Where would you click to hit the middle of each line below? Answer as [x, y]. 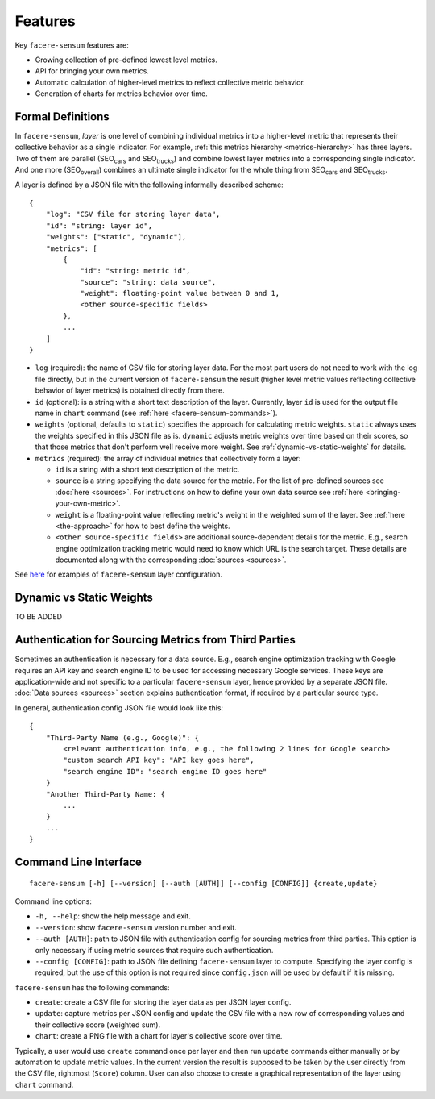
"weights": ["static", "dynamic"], [116, 237]
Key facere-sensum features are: [72, 45]
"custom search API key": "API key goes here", [159, 760]
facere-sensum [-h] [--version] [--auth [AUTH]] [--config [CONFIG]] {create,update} [203, 883]
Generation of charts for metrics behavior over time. [122, 94]
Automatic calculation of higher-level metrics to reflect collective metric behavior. [170, 82]
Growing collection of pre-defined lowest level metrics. [126, 60]
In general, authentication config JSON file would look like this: [119, 708]
